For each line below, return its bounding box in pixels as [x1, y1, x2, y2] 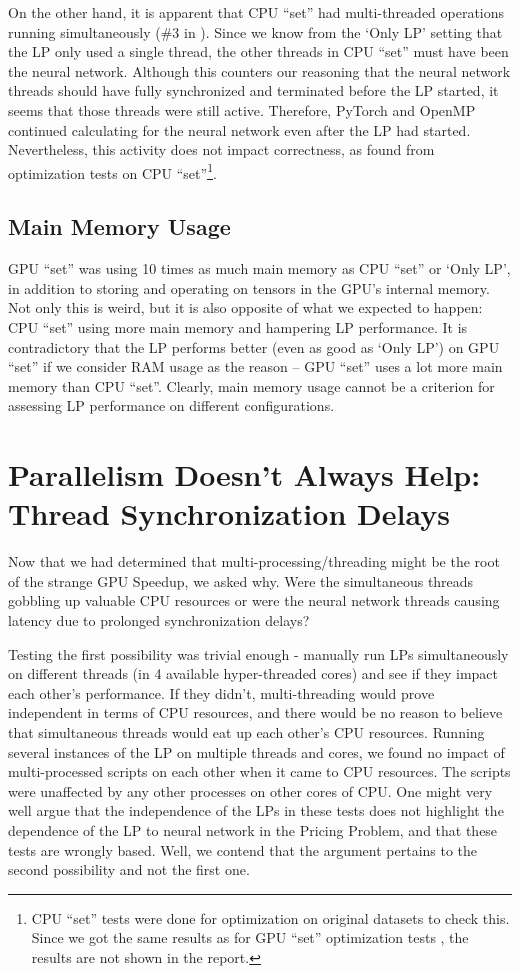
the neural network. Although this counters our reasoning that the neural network [8, 60, 511, 81]
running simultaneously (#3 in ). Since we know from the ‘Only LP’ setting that [8, 21, 503, 42]
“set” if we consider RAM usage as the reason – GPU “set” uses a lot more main [8, 356, 503, 377]
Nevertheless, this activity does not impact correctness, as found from [8, 139, 435, 160]
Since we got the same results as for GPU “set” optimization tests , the [31, 927, 469, 948]
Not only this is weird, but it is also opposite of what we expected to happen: [8, 297, 483, 318]
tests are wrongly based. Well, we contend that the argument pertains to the [8, 839, 478, 860]
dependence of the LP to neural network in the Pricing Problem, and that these [8, 819, 498, 840]
